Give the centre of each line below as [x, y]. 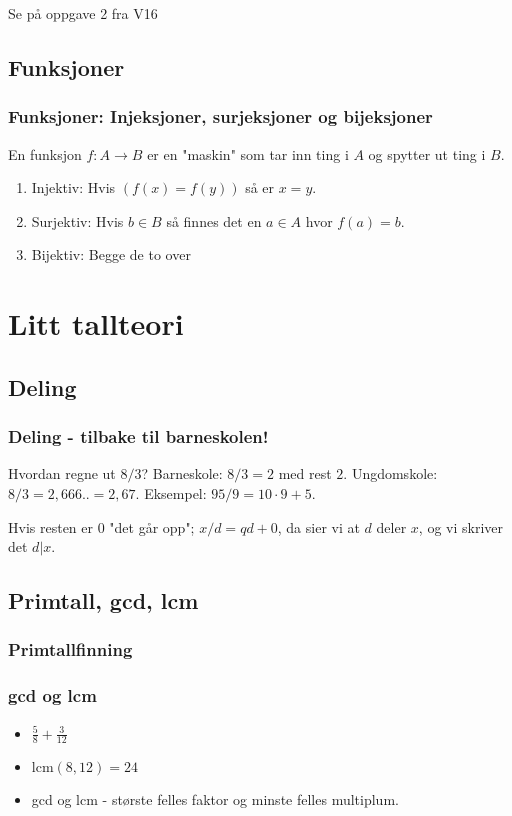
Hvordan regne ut [62, 473]
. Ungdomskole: [390, 473]
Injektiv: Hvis [73, 187]
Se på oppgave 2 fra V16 [83, 13]
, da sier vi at [318, 526]
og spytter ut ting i [427, 153]
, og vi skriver [460, 526]
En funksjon [45, 153]
